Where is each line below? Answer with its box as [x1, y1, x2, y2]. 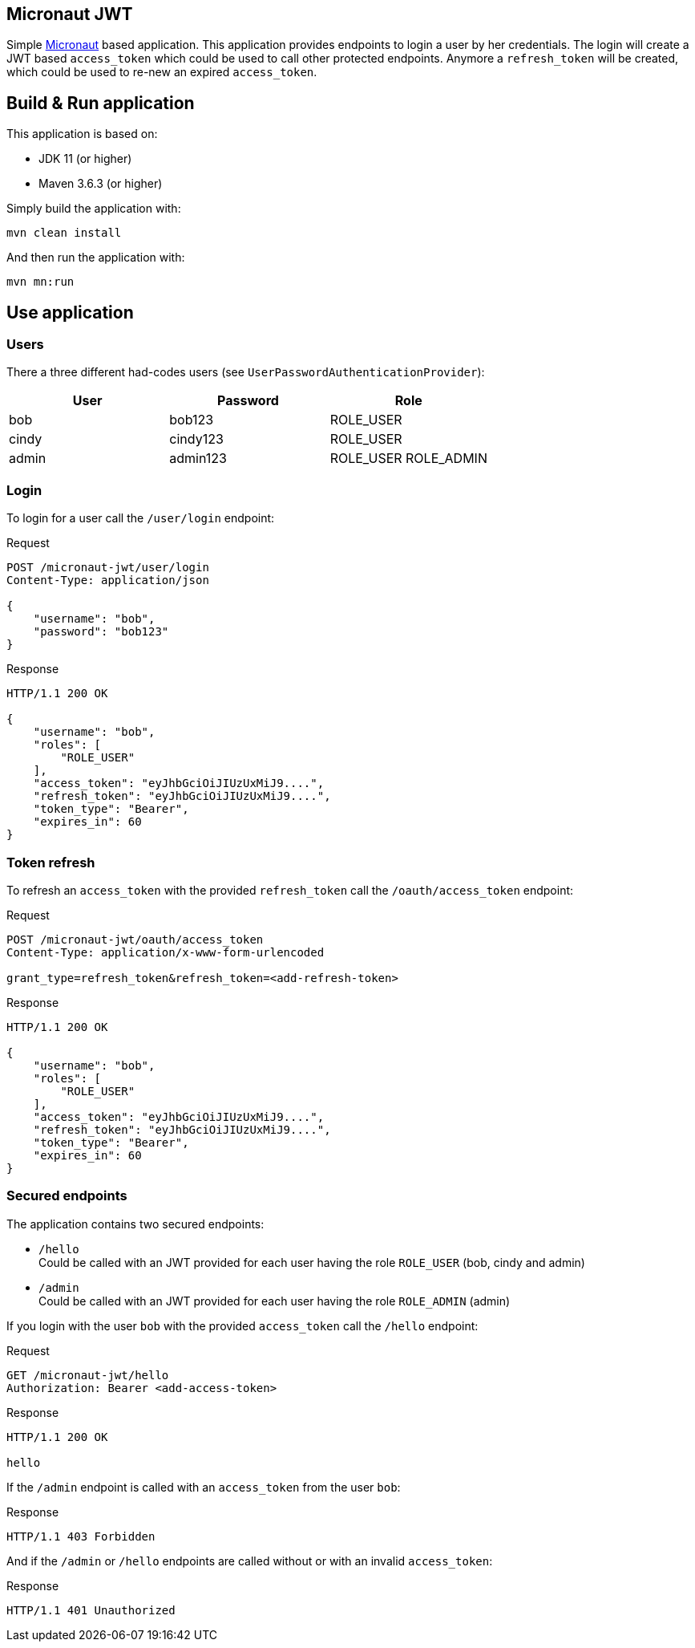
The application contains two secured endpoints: [6, 1216, 265, 1231]
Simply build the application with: [6, 201, 181, 216]
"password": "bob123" [33, 625, 169, 639]
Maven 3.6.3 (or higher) [38, 177, 163, 191]
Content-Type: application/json [6, 574, 209, 587]
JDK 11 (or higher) [38, 152, 132, 166]
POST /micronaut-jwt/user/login [6, 561, 209, 574]
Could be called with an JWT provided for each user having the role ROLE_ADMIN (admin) [38, 1293, 511, 1308]
